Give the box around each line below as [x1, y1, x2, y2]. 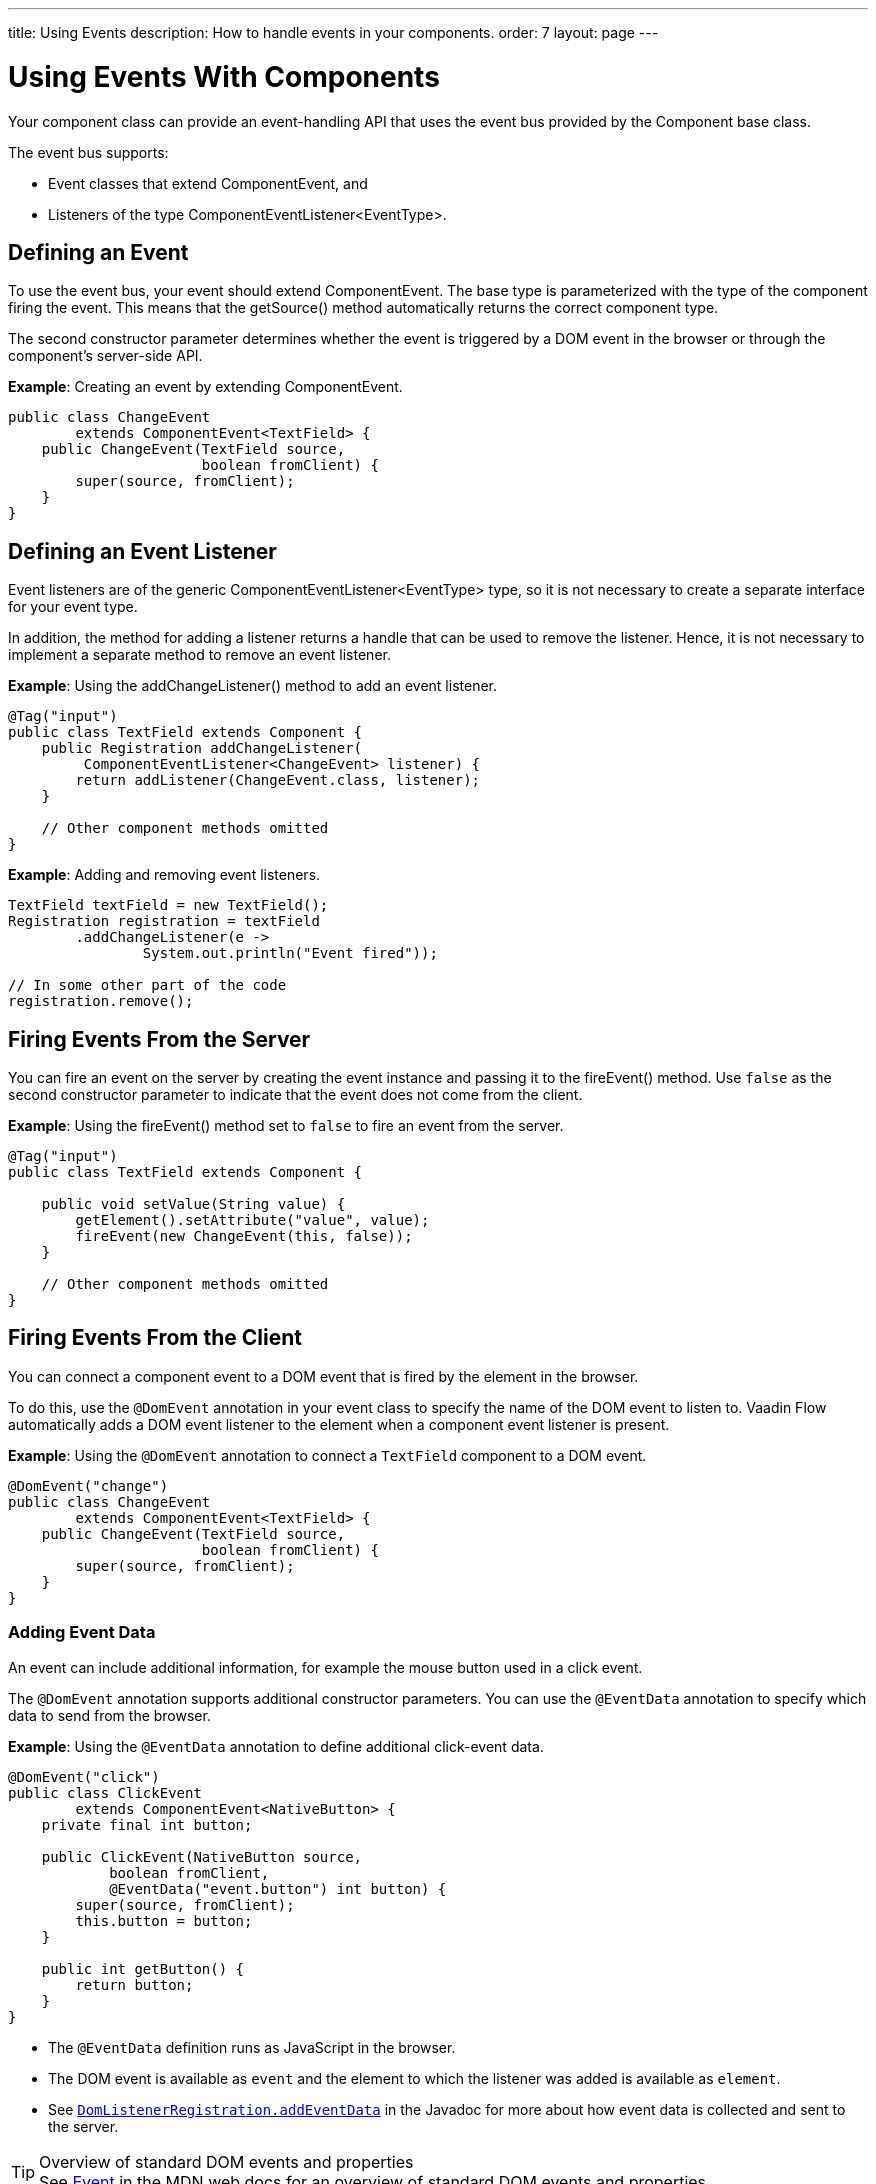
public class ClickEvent [8, 1784, 202, 1801]
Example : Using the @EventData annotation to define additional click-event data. [8, 1737, 544, 1755]
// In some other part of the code [8, 977, 287, 994]
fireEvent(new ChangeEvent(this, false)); [75, 1228, 413, 1245]
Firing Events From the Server [8, 1026, 311, 1052]
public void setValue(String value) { [41, 1196, 346, 1213]
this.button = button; [75, 1912, 253, 1929]
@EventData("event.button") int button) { [109, 1880, 447, 1897]
